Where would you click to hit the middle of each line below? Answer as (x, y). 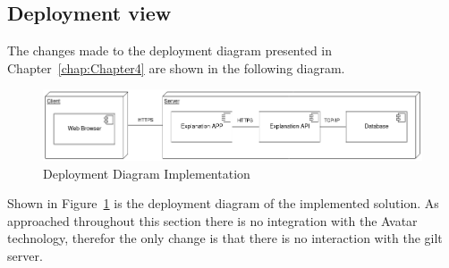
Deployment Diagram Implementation (147, 173)
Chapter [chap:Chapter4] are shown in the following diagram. (176, 67)
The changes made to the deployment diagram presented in (170, 50)
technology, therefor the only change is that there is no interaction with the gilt (225, 238)
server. (25, 255)
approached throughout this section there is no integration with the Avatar (212, 220)
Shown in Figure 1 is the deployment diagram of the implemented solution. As (223, 203)
